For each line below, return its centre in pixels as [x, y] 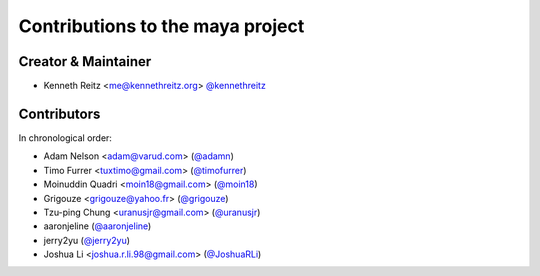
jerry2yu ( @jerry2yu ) [86, 240]
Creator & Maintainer [85, 61]
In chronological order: [65, 137]
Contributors [59, 113]
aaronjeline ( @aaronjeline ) [97, 226]
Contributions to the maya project [161, 26]
